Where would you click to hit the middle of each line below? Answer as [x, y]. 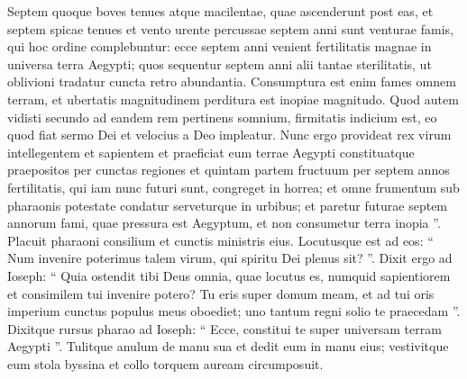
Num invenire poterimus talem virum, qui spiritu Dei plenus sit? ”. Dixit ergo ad [230, 258]
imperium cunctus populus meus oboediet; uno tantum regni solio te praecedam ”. [234, 311]
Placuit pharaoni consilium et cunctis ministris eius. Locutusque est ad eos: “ [220, 240]
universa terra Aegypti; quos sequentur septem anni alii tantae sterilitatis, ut [220, 63]
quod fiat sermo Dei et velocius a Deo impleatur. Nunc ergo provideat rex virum [229, 135]
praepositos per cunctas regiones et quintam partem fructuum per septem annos [229, 170]
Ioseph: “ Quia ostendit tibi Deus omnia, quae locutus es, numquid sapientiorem [229, 275]
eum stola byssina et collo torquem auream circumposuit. [165, 363]
